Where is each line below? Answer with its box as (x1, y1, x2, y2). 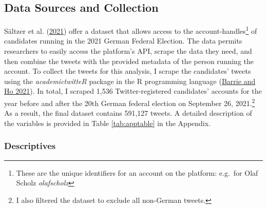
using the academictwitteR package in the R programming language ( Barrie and (4, 75, 256, 86)
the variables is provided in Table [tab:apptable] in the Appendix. (4, 117, 211, 128)
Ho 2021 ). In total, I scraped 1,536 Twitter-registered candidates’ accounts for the (4, 86, 262, 96)
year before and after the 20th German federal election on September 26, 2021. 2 (4, 96, 255, 108)
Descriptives (4, 139, 56, 152)
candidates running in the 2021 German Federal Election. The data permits (4, 35, 242, 46)
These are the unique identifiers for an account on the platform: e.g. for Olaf (16, 167, 258, 178)
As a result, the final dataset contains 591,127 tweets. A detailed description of (4, 108, 252, 118)
